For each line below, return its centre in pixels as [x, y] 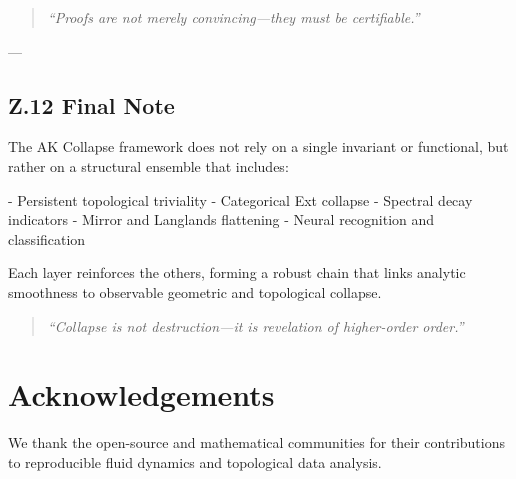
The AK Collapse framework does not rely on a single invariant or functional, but [258, 146]
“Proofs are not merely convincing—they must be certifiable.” [233, 17]
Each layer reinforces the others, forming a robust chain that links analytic [237, 272]
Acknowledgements [141, 394]
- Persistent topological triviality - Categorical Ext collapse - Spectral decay [240, 199]
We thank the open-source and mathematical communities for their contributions [257, 442]
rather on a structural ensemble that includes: [148, 165]
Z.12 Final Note [91, 104]
